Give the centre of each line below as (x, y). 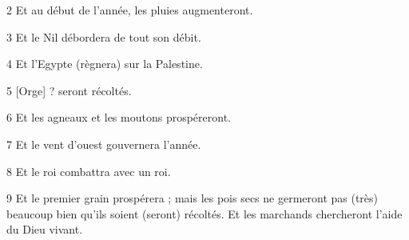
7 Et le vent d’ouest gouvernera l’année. (104, 144)
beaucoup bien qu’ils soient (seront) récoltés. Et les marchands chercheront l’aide (204, 213)
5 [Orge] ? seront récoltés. (69, 90)
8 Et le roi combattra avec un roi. (89, 171)
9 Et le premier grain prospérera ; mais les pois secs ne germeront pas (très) (193, 198)
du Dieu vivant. (45, 229)
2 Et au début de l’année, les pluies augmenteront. (130, 10)
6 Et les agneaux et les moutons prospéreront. (119, 117)
